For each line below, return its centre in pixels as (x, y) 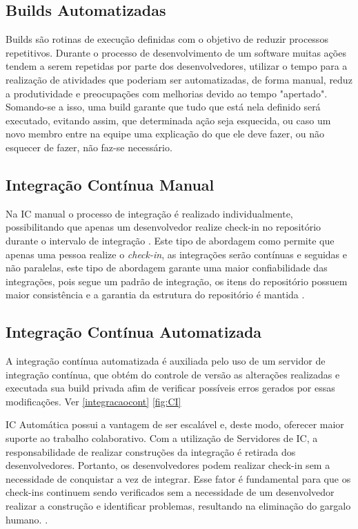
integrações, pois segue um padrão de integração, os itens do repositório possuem (177, 281)
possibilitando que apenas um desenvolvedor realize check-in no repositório (163, 227)
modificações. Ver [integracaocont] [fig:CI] (93, 401)
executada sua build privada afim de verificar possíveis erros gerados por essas (170, 388)
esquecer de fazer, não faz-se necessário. (89, 147)
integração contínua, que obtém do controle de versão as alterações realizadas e (173, 374)
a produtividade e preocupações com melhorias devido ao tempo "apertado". (167, 93)
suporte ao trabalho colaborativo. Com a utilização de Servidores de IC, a (162, 438)
